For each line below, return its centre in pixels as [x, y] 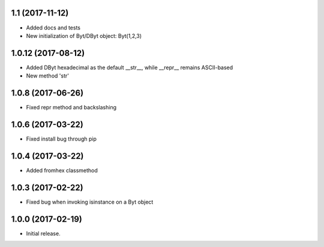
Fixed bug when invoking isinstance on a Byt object [90, 202]
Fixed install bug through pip [61, 139]
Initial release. [43, 233]
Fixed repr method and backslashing [71, 108]
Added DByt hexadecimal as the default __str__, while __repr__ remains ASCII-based [130, 67]
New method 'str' [47, 76]
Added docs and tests [53, 28]
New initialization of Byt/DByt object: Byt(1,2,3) [84, 35]
